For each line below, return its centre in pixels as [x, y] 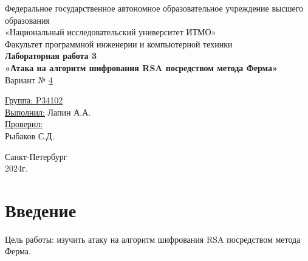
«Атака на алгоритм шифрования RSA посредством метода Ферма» [141, 67]
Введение [41, 210]
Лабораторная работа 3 [51, 56]
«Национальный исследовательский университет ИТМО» [111, 32]
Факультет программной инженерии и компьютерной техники [119, 43]
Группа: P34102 [34, 100]
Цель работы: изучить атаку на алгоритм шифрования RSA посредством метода [153, 239]
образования [27, 20]
